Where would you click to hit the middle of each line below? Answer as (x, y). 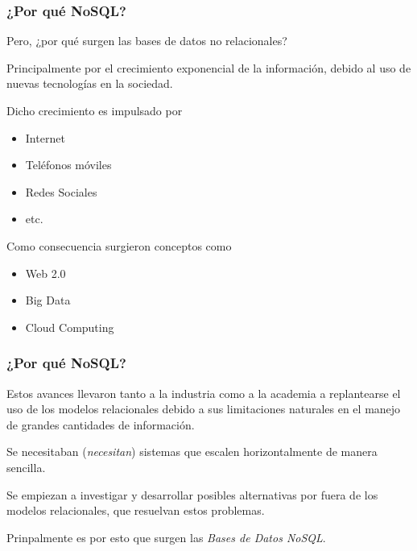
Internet (45, 137)
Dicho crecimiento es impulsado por (95, 110)
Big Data (48, 300)
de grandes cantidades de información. (101, 424)
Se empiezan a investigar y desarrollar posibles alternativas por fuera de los (192, 494)
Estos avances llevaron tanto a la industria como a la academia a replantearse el (204, 393)
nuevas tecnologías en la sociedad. (90, 83)
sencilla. (26, 467)
